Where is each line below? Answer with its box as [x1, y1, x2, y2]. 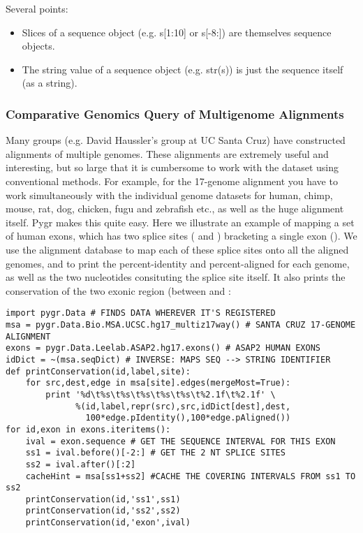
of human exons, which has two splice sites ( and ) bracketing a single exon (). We [6, 228, 357, 243]
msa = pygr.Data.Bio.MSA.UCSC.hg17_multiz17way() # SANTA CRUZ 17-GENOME [6, 319, 356, 330]
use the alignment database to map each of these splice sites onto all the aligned [6, 242, 349, 256]
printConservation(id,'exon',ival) [25, 518, 191, 528]
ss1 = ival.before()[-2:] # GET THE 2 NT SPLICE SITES [25, 448, 286, 458]
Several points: [6, 1, 68, 15]
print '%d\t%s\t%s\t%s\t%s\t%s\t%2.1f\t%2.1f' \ [45, 389, 276, 400]
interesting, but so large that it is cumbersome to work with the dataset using [6, 160, 339, 175]
